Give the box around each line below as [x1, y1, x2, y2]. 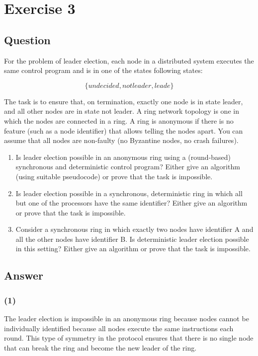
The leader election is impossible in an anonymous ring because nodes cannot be [4, 313, 249, 324]
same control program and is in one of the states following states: [4, 65, 203, 75]
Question [4, 32, 51, 47]
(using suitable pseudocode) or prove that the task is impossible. [15, 171, 213, 181]
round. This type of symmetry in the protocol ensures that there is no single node [4, 333, 254, 343]
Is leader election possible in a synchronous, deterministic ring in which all [15, 188, 243, 198]
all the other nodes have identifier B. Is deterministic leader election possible [15, 233, 249, 244]
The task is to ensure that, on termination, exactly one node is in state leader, [4, 96, 243, 106]
